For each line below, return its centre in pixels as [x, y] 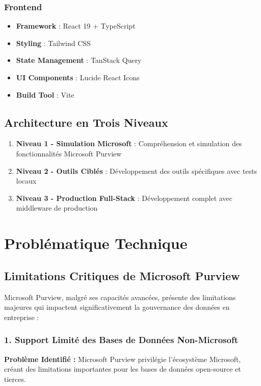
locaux [26, 181]
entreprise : [22, 317]
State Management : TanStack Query [79, 60]
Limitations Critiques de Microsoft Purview [122, 275]
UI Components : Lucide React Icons [78, 77]
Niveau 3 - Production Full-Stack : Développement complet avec [124, 198]
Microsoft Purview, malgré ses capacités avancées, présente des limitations [120, 297]
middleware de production [57, 208]
